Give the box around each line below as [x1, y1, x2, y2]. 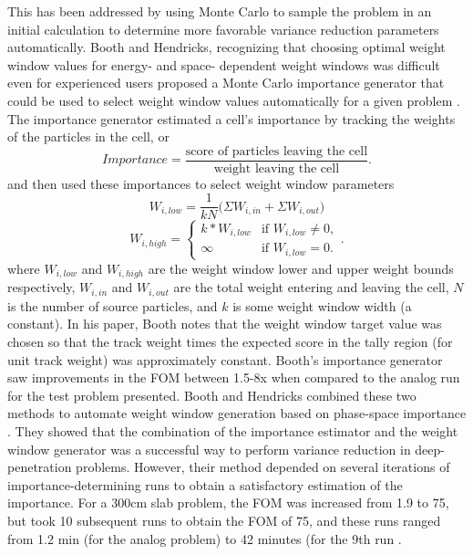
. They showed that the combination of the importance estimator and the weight [7, 422, 458, 440]
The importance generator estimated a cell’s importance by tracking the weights [7, 109, 456, 128]
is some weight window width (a [232, 296, 412, 315]
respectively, [7, 277, 76, 297]
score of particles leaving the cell [185, 144, 368, 158]
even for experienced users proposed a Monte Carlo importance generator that [7, 73, 445, 92]
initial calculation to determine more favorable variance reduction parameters [7, 19, 439, 38]
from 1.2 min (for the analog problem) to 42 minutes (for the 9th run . [7, 529, 402, 548]
